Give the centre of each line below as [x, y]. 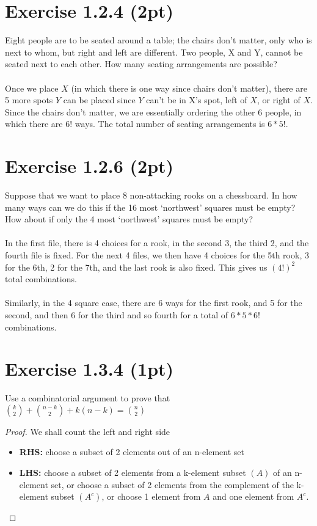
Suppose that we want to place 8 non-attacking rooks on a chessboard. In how [151, 195]
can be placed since [99, 100]
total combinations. [41, 279]
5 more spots [29, 100]
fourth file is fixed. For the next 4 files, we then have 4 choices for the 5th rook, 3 [157, 254]
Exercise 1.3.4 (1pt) [89, 369]
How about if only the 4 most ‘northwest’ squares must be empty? [129, 219]
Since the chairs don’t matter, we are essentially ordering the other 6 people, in [153, 111]
